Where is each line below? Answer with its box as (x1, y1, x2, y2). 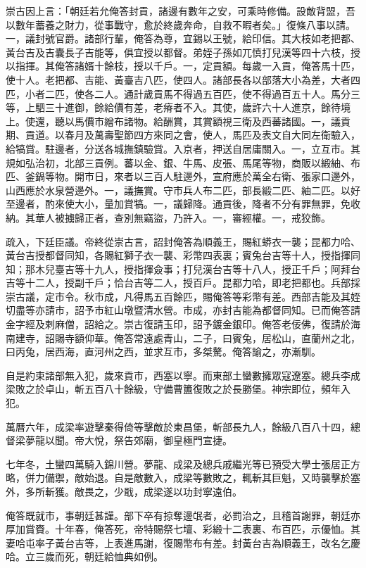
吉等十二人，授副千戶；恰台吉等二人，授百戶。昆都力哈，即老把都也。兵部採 (6, 275, 360, 290)
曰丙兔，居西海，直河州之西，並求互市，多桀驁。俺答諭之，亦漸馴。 (6, 344, 321, 359)
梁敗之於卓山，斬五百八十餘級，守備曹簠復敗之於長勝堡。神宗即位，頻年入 (6, 381, 351, 396)
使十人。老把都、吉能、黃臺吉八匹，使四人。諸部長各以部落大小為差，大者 (6, 72, 351, 87)
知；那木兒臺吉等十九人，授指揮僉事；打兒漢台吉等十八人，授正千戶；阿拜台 (6, 261, 360, 276)
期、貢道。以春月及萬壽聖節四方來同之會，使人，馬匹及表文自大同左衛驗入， (6, 127, 360, 142)
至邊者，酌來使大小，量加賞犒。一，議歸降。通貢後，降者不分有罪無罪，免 (6, 196, 351, 211)
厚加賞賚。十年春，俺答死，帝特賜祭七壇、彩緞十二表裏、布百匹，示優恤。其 (6, 522, 360, 536)
